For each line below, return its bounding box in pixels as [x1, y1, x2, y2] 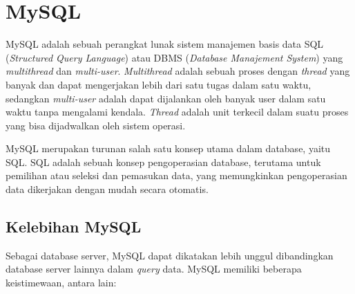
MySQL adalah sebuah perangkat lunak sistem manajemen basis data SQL [6, 37, 324, 51]
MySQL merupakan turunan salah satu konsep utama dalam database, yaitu [6, 141, 331, 156]
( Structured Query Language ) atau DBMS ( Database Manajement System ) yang [6, 50, 343, 64]
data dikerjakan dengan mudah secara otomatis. [6, 182, 209, 196]
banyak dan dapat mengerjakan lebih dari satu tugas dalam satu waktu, [6, 77, 311, 91]
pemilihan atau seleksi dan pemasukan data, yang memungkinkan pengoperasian [6, 168, 347, 183]
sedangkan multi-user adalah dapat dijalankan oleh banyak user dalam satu [6, 91, 326, 105]
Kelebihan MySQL [6, 216, 142, 237]
